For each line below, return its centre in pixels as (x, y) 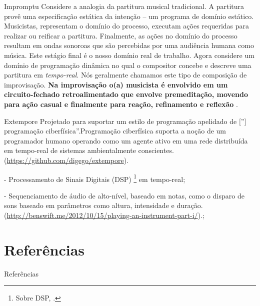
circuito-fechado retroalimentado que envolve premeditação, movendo (126, 94)
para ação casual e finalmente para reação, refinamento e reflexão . (121, 104)
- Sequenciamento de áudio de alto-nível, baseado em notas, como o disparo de (124, 195)
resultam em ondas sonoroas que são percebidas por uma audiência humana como (129, 45)
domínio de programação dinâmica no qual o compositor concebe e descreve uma (128, 65)
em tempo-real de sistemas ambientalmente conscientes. (89, 150)
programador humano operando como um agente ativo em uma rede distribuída (126, 140)
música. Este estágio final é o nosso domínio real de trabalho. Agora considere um (129, 55)
